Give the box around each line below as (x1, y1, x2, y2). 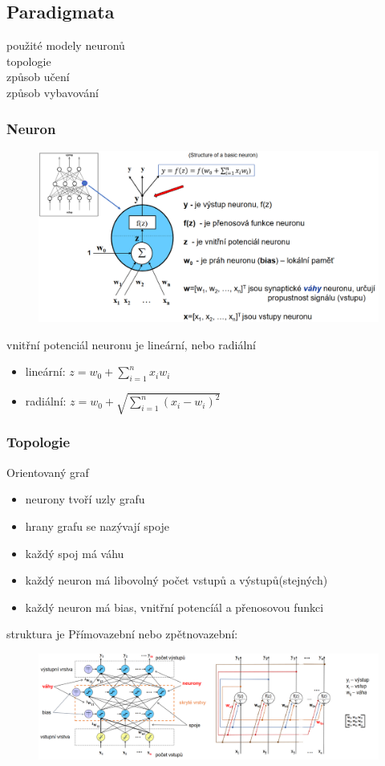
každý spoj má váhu (25, 544, 124, 561)
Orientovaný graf (6, 463, 89, 480)
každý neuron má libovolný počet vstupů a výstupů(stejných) (25, 572, 328, 589)
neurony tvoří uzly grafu (25, 491, 145, 507)
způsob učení (6, 68, 70, 85)
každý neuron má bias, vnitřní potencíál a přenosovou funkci (25, 598, 324, 615)
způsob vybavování (6, 84, 99, 100)
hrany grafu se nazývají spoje (25, 517, 169, 534)
